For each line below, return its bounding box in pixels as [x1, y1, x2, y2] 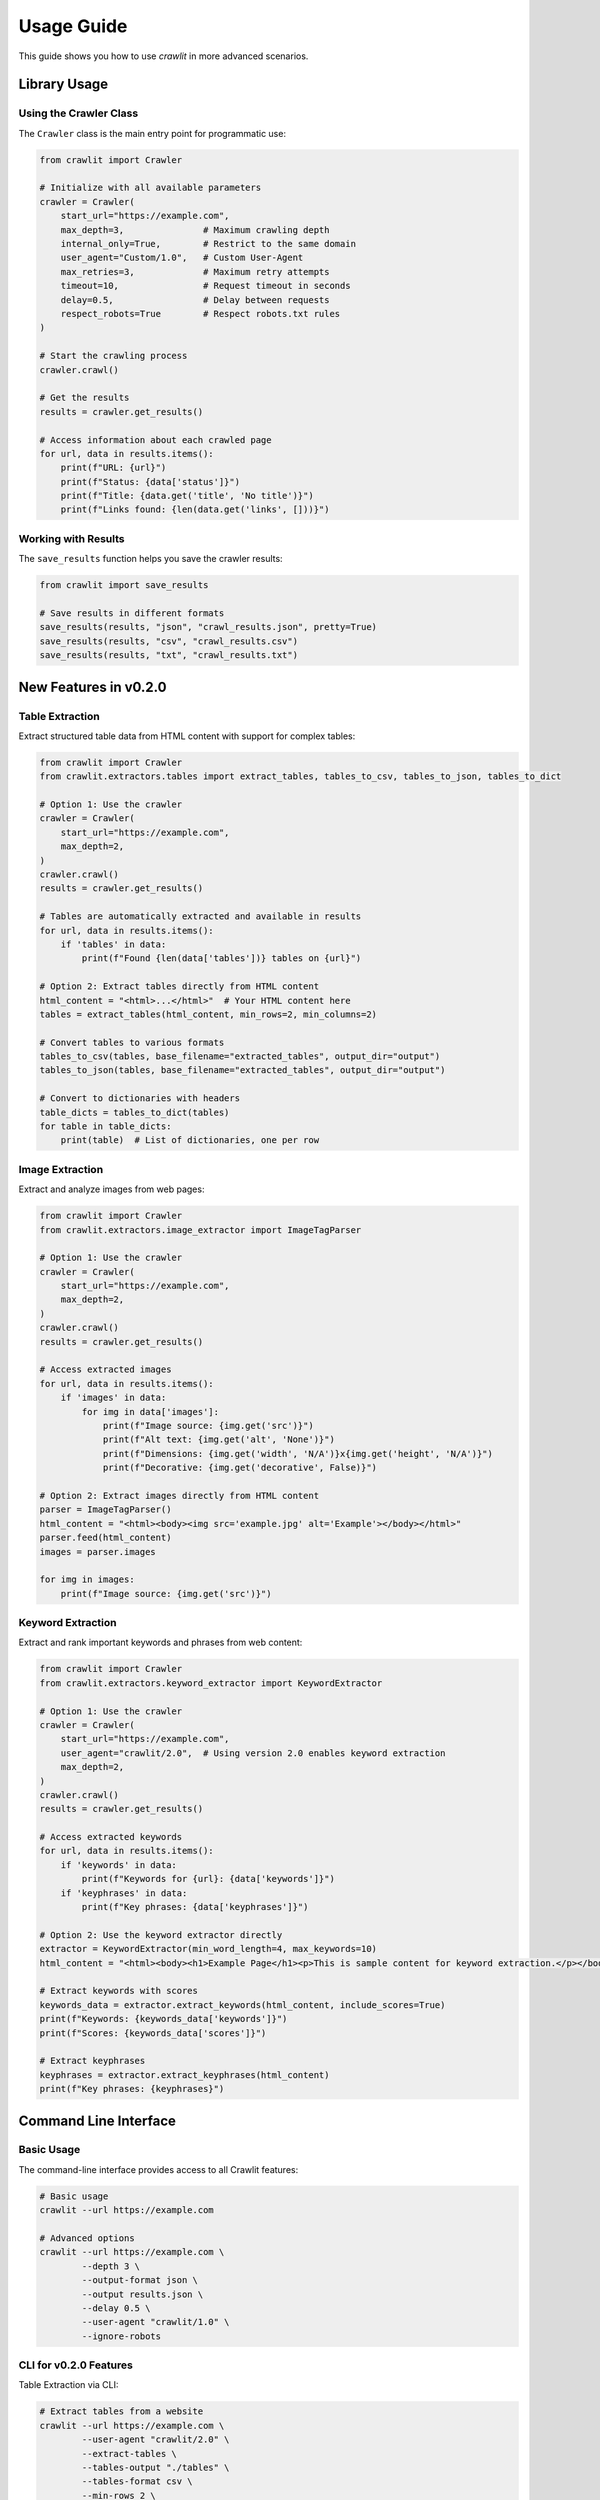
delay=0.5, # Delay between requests [60, 294, 330, 305]
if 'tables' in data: [60, 938, 167, 950]
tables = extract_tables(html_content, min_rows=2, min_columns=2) [39, 1008, 378, 1020]
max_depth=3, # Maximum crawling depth [60, 224, 330, 235]
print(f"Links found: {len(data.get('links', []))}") [60, 504, 330, 515]
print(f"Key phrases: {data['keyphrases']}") [81, 1901, 309, 1913]
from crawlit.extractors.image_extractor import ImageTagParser [39, 1224, 362, 1235]
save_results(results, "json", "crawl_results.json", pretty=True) [39, 621, 378, 633]
